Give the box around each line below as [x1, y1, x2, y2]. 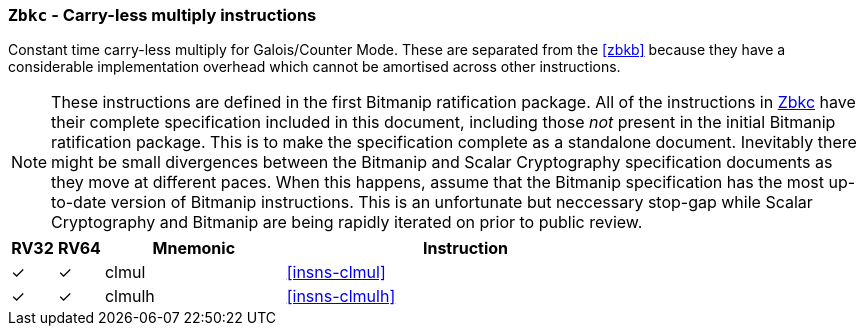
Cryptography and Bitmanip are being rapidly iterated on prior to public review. [51, 212, 643, 233]
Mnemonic [152, 238, 236, 259]
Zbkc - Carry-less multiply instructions [8, 5, 317, 25]
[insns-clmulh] [286, 286, 396, 307]
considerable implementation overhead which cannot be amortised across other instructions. [8, 58, 621, 76]
